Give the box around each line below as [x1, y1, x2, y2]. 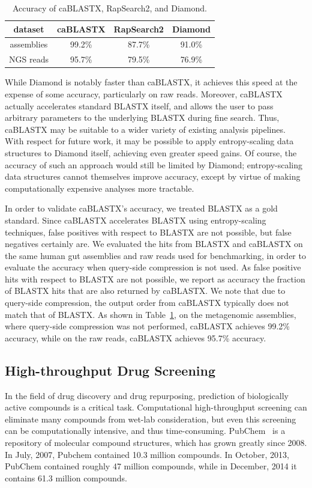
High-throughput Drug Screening [5, 361, 216, 379]
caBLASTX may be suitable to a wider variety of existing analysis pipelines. [5, 123, 286, 135]
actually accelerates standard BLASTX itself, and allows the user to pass [5, 99, 274, 112]
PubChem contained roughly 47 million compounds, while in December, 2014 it [5, 460, 297, 472]
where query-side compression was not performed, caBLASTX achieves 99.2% [5, 320, 290, 332]
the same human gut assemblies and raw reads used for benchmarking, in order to [5, 249, 306, 261]
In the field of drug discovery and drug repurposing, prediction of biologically [5, 389, 289, 401]
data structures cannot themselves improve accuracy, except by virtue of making [5, 170, 301, 183]
